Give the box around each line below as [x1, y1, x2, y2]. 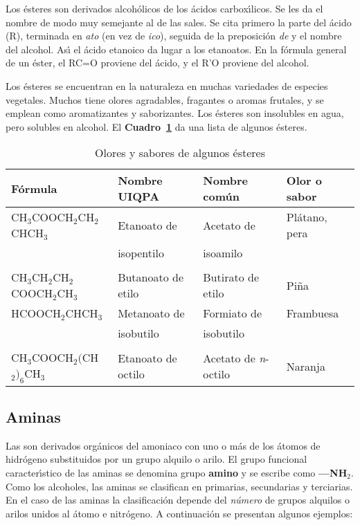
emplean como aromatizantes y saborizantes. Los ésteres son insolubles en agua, [6, 106, 344, 120]
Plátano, [286, 209, 327, 225]
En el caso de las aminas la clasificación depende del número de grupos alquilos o [6, 492, 350, 507]
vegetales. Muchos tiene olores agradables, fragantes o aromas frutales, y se [6, 92, 324, 107]
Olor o [286, 172, 322, 189]
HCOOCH [11, 305, 62, 322]
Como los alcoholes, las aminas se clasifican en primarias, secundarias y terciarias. [6, 479, 353, 493]
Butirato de [203, 269, 260, 286]
